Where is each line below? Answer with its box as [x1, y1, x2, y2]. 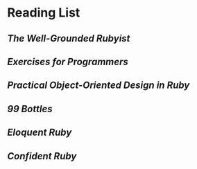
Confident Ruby [7, 150, 77, 162]
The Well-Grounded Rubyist [7, 33, 130, 44]
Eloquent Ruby [7, 127, 72, 139]
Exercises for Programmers [7, 55, 128, 67]
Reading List [7, 5, 80, 21]
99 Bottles [7, 103, 53, 115]
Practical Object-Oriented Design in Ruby [7, 80, 190, 91]
